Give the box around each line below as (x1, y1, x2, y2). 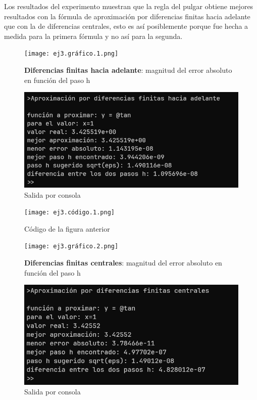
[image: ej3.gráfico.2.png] (24, 243, 119, 250)
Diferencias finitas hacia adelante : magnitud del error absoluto (24, 65, 232, 75)
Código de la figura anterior (24, 223, 110, 234)
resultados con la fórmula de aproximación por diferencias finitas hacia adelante (4, 11, 250, 21)
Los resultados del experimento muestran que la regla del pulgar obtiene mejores (4, 1, 253, 11)
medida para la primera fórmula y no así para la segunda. (4, 30, 183, 41)
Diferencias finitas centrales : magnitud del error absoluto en (24, 257, 222, 268)
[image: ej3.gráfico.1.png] (24, 50, 119, 58)
